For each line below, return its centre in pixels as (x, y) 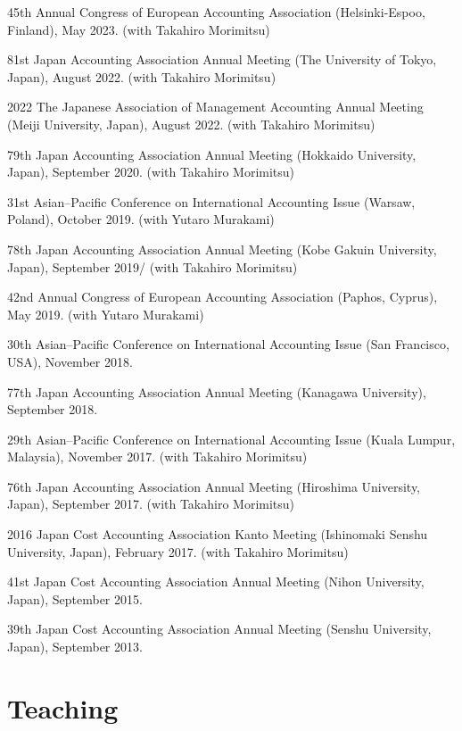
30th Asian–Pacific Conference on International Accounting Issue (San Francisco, (228, 344)
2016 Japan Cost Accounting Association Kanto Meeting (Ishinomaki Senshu (218, 534)
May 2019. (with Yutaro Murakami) (106, 314)
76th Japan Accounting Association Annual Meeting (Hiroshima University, (214, 486)
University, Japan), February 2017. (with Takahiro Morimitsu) (178, 551)
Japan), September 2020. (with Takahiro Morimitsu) (151, 172)
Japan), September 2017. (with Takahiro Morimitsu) (151, 504)
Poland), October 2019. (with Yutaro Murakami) (141, 219)
